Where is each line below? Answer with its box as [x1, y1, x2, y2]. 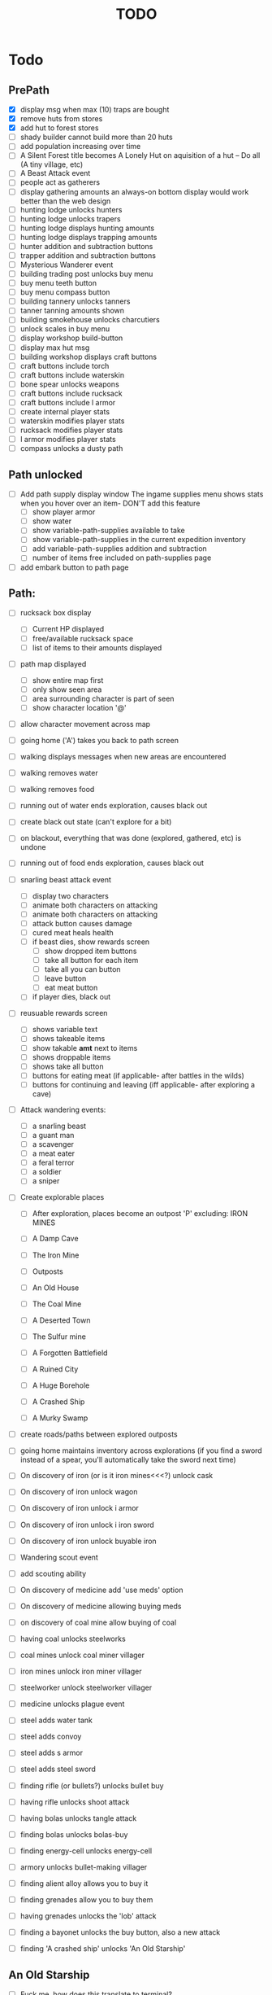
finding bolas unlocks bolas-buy [19, 1829, 128, 1840]
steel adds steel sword [19, 1764, 96, 1774]
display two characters [32, 890, 110, 900]
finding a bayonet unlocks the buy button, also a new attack [19, 1927, 221, 1937]
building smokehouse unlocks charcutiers [19, 315, 160, 325]
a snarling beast [32, 1121, 87, 1131]
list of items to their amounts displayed [32, 642, 162, 652]
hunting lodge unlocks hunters [19, 204, 123, 214]
